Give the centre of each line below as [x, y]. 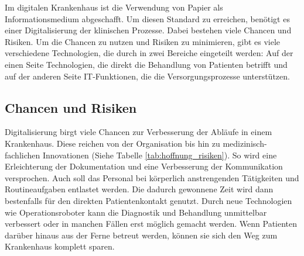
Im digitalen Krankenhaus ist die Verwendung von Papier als [114, 7]
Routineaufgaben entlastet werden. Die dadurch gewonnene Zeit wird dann [139, 189]
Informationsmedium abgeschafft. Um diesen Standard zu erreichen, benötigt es [147, 18]
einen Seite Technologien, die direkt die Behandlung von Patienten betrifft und [146, 64]
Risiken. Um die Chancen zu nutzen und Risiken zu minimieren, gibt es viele [143, 41]
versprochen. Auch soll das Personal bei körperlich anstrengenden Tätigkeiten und [152, 177]
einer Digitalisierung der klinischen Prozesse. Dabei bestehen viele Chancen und [148, 30]
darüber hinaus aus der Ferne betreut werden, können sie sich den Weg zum [141, 235]
